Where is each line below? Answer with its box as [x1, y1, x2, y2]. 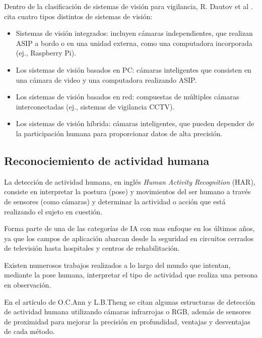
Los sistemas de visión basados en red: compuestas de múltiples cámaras [16, 91, 239, 102]
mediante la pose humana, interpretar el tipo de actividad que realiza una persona [4, 269, 258, 280]
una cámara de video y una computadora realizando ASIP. [16, 74, 197, 85]
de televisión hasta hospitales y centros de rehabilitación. [4, 243, 180, 253]
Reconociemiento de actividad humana [4, 152, 210, 168]
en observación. [4, 279, 51, 290]
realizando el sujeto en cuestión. [4, 206, 103, 216]
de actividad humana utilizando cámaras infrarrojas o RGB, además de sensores [4, 306, 251, 317]
